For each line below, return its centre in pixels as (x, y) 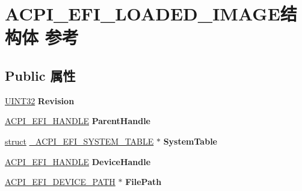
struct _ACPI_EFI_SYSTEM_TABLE (79, 141)
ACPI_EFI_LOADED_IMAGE (143, 14)
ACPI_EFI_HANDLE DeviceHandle (78, 161)
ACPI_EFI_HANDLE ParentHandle (78, 121)
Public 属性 (40, 75)
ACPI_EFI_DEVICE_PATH (60, 182)
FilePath (143, 182)
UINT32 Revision (40, 100)
